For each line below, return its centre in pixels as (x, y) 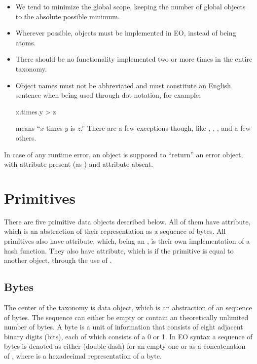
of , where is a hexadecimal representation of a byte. (83, 355)
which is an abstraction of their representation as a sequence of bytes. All (115, 231)
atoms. (26, 42)
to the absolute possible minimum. (68, 16)
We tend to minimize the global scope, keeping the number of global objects (130, 6)
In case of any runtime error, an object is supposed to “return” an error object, (124, 154)
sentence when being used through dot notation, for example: (108, 95)
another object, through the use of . (58, 260)
